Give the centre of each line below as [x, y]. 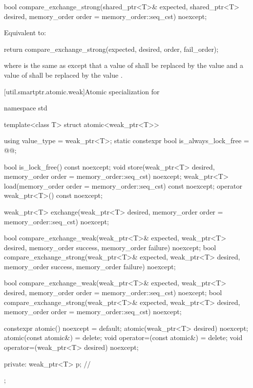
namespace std [26, 108]
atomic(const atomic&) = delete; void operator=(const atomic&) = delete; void [123, 337]
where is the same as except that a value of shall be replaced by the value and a [124, 65]
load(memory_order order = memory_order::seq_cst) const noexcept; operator [123, 185]
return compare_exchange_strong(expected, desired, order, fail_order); [111, 49]
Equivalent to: [25, 32]
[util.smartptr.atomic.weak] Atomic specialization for [82, 91]
